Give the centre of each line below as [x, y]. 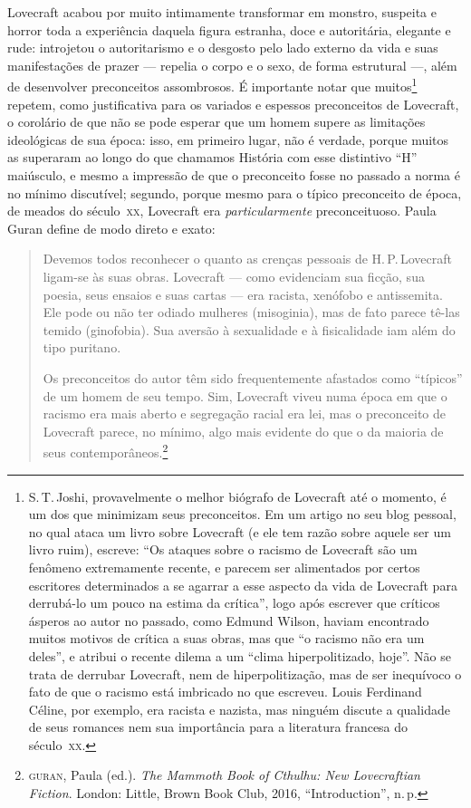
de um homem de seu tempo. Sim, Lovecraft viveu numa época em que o [245, 395]
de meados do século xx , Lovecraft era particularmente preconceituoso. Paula [222, 211]
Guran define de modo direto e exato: [111, 228]
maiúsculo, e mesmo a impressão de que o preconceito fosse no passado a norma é [234, 175]
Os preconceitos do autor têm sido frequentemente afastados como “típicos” [253, 377]
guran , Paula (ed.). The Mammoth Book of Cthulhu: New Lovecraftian [224, 775]
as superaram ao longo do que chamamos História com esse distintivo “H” [212, 157]
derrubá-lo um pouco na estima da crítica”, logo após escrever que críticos [234, 603]
